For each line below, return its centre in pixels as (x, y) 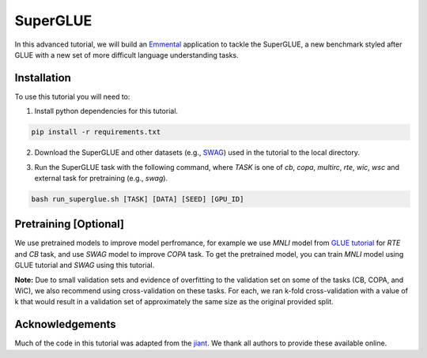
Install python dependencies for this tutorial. (106, 111)
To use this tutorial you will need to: (72, 96)
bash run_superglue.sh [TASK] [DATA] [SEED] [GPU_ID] (138, 199)
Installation (43, 78)
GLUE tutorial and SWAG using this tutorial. (85, 266)
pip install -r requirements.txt (96, 132)
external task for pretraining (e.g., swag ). (101, 178)
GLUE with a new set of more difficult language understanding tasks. (127, 55)
